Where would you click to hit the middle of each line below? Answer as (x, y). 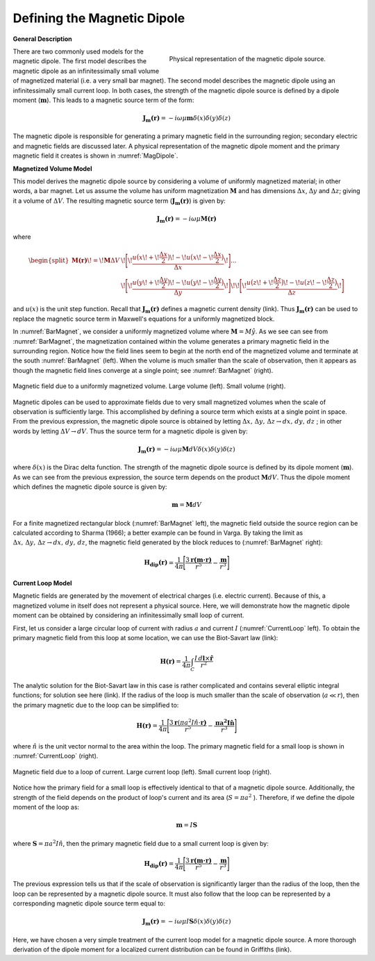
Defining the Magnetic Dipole (99, 18)
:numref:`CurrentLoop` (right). (56, 756)
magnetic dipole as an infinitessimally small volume (86, 71)
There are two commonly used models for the (78, 51)
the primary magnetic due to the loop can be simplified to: (96, 705)
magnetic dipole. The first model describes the (80, 61)
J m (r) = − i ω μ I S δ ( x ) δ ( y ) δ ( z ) (187, 922)
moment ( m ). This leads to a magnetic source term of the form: (103, 100)
